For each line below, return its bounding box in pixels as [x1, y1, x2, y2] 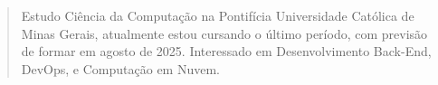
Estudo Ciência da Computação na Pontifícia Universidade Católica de [21, 6, 414, 24]
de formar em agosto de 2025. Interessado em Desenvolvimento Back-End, [21, 42, 432, 61]
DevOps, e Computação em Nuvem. [21, 59, 220, 78]
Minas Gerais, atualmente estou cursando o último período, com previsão [21, 24, 428, 42]
